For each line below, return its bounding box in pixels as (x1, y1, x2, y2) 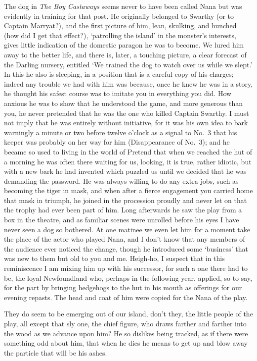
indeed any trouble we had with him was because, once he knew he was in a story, (4, 78, 253, 89)
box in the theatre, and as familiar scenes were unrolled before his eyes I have (4, 214, 239, 225)
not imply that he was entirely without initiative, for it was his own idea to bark (4, 117, 248, 128)
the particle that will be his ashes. (4, 347, 107, 358)
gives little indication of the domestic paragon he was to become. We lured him (4, 40, 244, 50)
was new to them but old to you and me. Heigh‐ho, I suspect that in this (4, 253, 225, 263)
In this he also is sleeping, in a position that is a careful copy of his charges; (4, 69, 234, 79)
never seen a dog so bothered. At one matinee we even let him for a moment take (4, 224, 250, 234)
